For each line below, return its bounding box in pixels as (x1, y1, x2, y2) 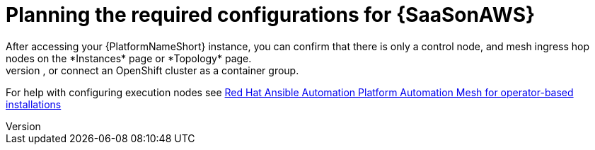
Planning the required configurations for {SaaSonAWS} (6, 3, 536, 27)
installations (6, 98, 62, 110)
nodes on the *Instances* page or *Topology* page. (6, 52, 252, 64)
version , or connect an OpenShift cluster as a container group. (6, 64, 299, 76)
